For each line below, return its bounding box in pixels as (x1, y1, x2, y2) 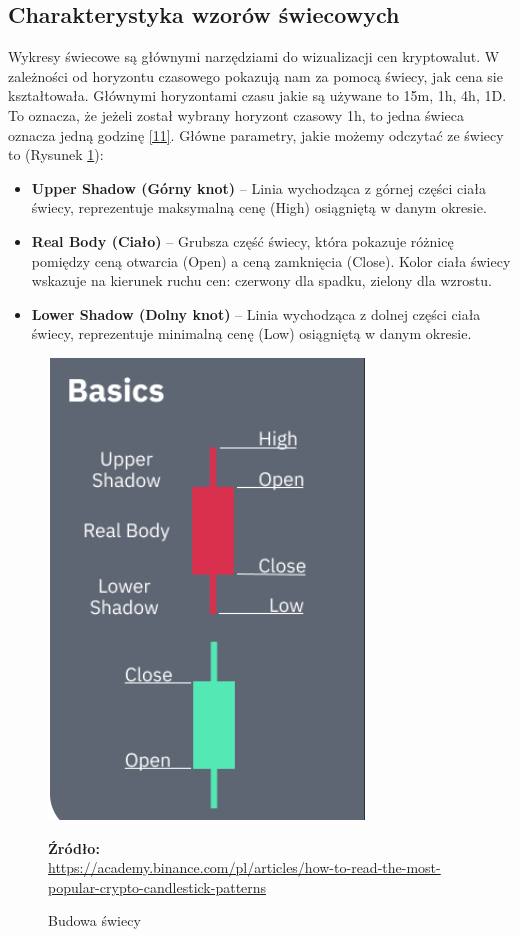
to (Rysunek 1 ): (8, 144, 104, 165)
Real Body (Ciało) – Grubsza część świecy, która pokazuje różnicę (31, 230, 454, 251)
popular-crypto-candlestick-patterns (48, 876, 267, 897)
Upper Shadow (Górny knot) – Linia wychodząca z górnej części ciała (31, 177, 486, 198)
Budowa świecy (48, 910, 141, 931)
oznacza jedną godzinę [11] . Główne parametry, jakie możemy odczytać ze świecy (8, 124, 504, 145)
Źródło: (48, 837, 100, 858)
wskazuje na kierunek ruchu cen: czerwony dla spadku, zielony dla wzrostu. (31, 270, 492, 291)
